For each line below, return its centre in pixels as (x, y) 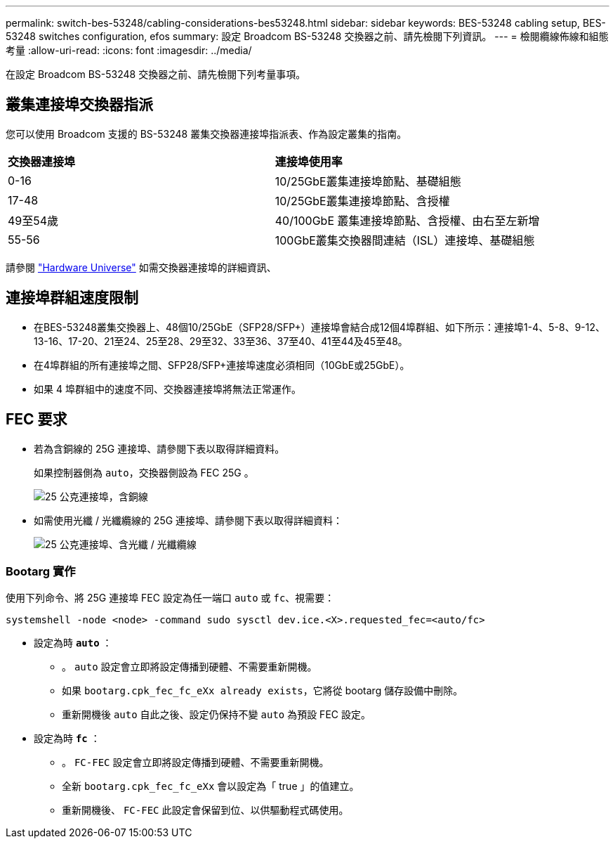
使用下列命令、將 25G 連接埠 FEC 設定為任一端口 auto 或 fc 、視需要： (170, 598)
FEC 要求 (37, 420)
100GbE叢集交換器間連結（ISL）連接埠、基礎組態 (405, 240)
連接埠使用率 (309, 161)
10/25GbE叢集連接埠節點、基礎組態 (368, 181)
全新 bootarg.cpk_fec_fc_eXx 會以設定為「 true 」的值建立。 (211, 786)
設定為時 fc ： (67, 739)
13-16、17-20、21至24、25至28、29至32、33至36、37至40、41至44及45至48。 (221, 341)
